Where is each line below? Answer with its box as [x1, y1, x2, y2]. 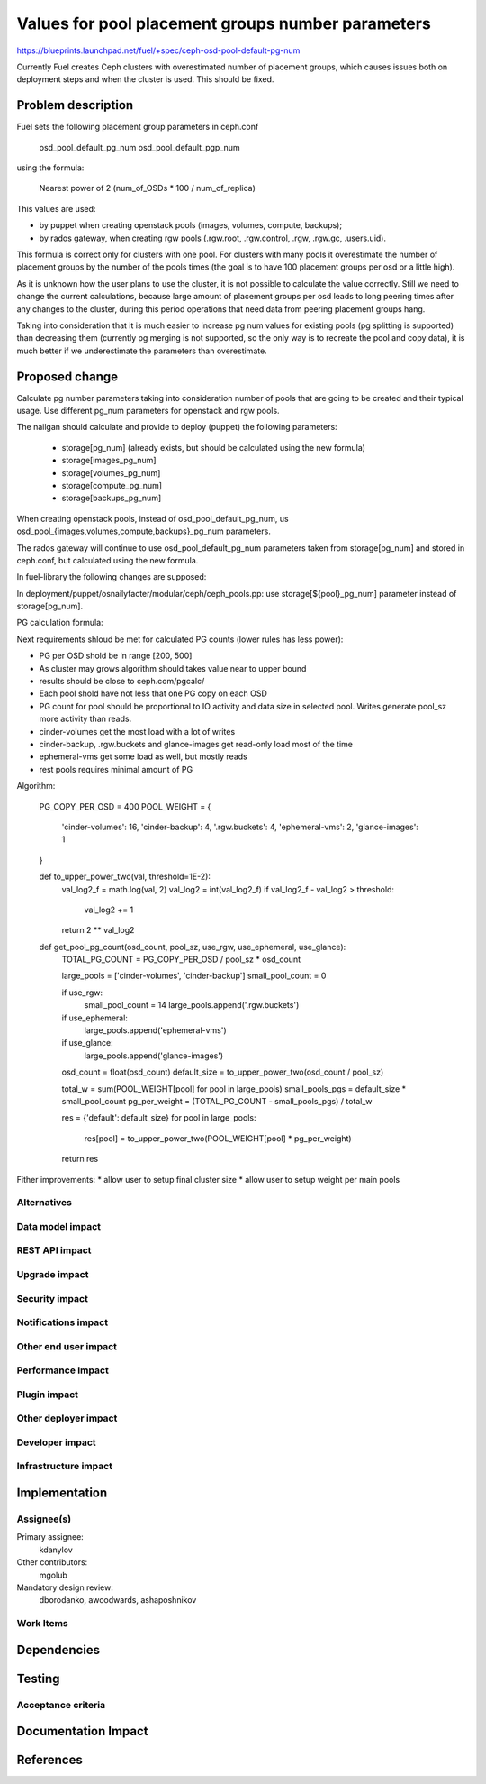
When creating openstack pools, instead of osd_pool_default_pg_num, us [16, 513, 289, 524]
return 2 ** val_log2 [61, 925, 135, 936]
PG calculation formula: [16, 618, 103, 628]
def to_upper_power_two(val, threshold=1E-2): [39, 871, 211, 883]
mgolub [39, 1569, 67, 1580]
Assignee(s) [16, 1513, 72, 1525]
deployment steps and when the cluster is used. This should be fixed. [16, 74, 274, 85]
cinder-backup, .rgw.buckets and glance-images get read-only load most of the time [39, 738, 353, 749]
